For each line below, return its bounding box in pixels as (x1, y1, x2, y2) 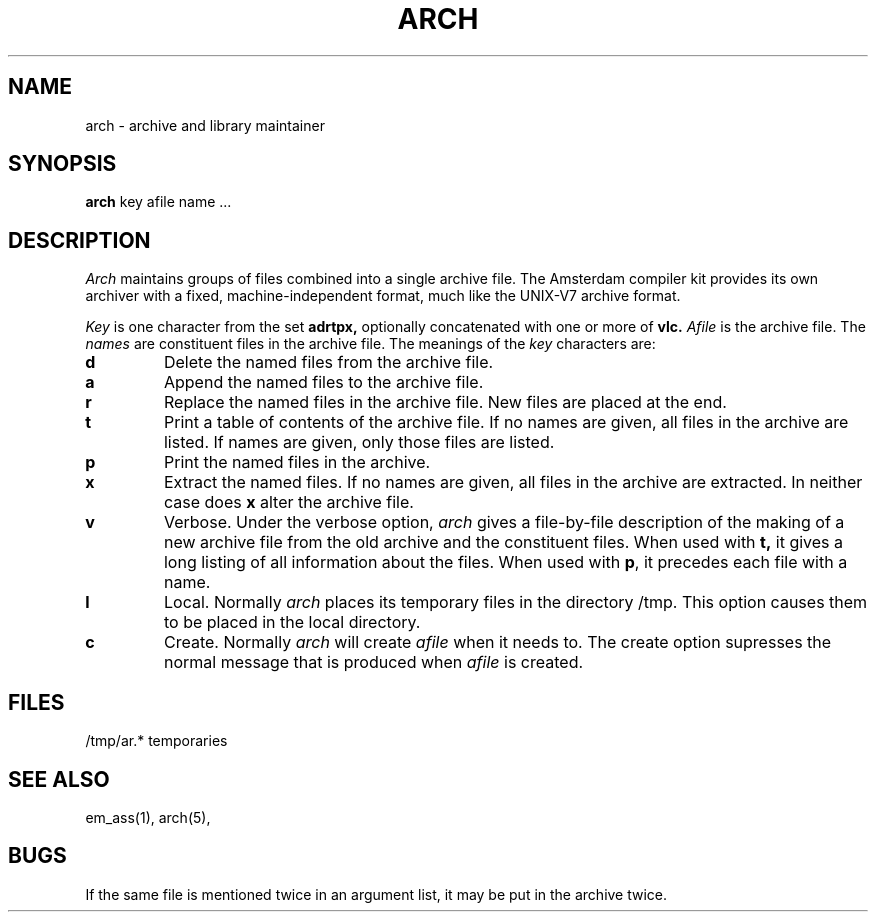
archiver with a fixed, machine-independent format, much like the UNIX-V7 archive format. (85, 287, 681, 305)
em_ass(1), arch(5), (85, 808, 211, 826)
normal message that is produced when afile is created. (163, 652, 584, 673)
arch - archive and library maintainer (85, 116, 325, 134)
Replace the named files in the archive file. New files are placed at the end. (163, 392, 727, 413)
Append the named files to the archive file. (163, 372, 484, 393)
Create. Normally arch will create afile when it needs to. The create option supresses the (163, 632, 832, 653)
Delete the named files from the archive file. (163, 352, 494, 373)
